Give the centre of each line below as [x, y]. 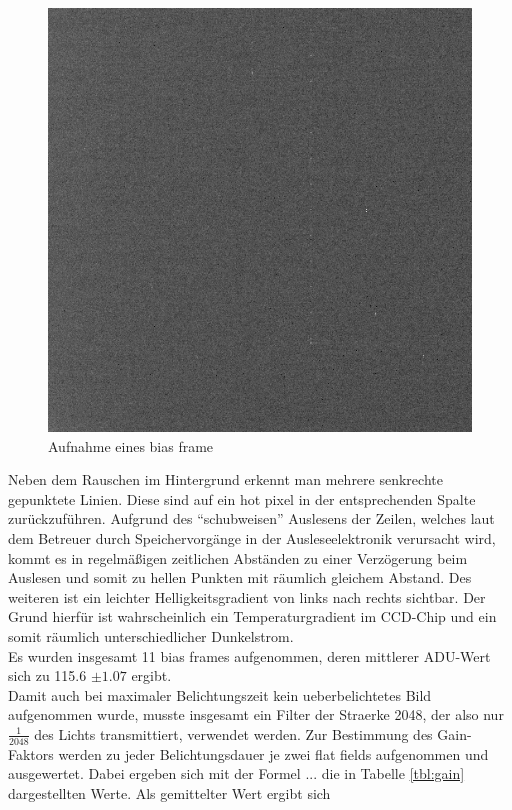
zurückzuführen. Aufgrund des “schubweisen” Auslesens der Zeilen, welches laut [251, 518]
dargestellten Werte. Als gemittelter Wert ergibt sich [169, 792]
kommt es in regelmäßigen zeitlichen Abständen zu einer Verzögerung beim [238, 557]
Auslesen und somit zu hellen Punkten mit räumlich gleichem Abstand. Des [240, 577]
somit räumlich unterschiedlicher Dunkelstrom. [151, 635]
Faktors [31, 753]
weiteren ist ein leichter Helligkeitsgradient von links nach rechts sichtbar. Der [247, 596]
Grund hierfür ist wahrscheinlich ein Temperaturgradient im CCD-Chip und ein [252, 616]
